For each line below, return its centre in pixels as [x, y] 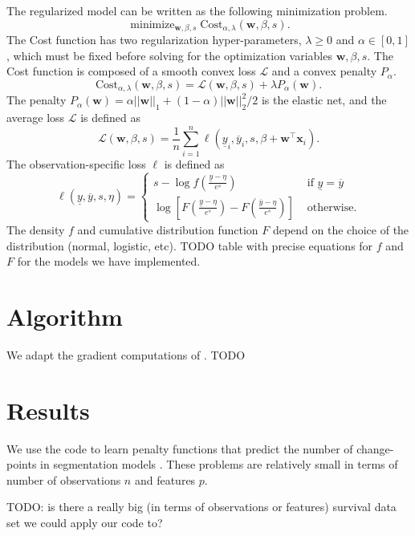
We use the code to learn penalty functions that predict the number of [180, 448]
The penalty [37, 100]
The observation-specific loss [76, 163]
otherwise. [332, 207]
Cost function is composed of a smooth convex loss [131, 71]
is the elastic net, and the [324, 100]
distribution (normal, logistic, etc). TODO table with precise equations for [190, 245]
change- [375, 448]
